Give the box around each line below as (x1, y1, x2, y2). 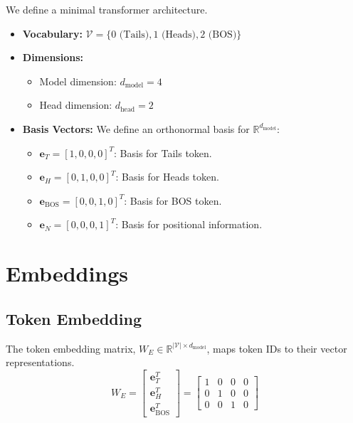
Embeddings (6, 259, 129, 288)
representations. (6, 355, 75, 370)
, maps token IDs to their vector (206, 341, 347, 355)
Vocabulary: (22, 26, 83, 41)
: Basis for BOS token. (124, 193, 222, 208)
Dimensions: (22, 50, 83, 65)
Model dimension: (39, 73, 117, 88)
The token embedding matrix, (6, 341, 136, 355)
